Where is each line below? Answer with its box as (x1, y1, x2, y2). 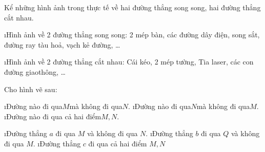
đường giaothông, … (4, 66, 66, 77)
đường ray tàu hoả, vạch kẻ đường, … (4, 39, 120, 50)
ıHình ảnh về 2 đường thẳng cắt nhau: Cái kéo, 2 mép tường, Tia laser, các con (4, 56, 254, 67)
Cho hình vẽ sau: (4, 83, 57, 94)
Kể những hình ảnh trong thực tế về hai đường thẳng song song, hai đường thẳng (4, 2, 261, 12)
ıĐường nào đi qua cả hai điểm (4, 111, 101, 121)
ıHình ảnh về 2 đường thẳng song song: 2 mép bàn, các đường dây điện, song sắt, (4, 29, 260, 40)
